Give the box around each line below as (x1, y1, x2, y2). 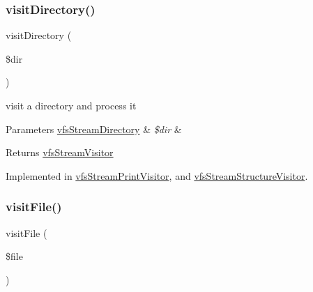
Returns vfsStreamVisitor (6, 145, 114, 160)
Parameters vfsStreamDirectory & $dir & (6, 121, 182, 136)
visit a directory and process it (6, 98, 137, 112)
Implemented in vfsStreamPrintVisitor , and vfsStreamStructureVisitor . (6, 168, 308, 183)
